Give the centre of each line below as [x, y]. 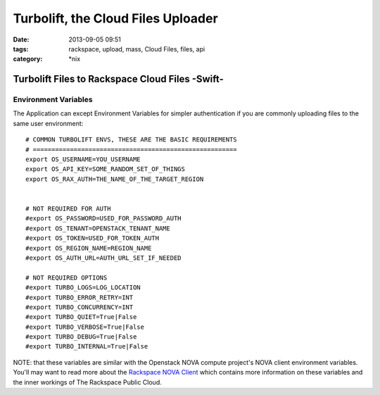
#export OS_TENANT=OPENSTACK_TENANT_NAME [98, 228]
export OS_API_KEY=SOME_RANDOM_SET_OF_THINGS [106, 169]
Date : [21, 39]
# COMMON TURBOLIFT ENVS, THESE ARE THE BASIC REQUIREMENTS [131, 140]
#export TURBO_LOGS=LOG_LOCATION [83, 288]
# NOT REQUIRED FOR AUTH [68, 209]
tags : [21, 49]
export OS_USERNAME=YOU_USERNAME [83, 159]
